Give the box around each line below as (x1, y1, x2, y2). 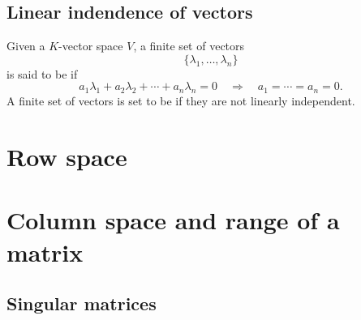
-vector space (58, 37, 123, 54)
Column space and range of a (6, 203, 340, 237)
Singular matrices (6, 291, 157, 316)
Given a (6, 37, 45, 54)
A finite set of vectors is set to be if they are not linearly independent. (6, 92, 355, 109)
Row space (6, 139, 127, 173)
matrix (6, 235, 84, 268)
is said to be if (6, 65, 78, 82)
